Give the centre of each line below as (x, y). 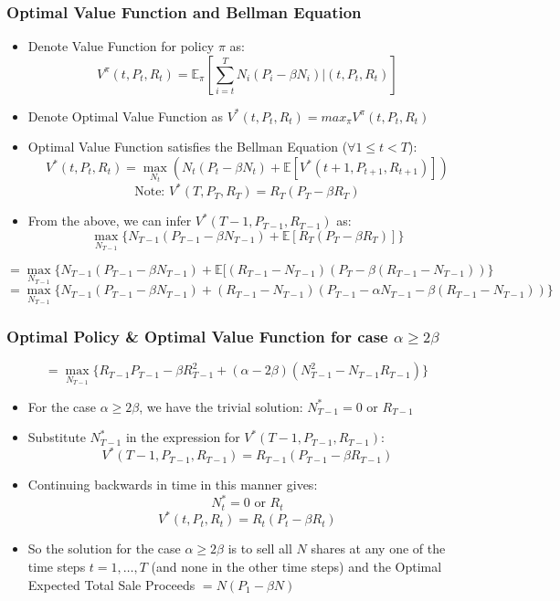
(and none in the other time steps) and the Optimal (296, 566)
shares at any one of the (378, 548)
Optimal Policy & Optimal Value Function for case (197, 336)
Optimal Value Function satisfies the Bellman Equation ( (188, 147)
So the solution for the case (104, 548)
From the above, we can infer (110, 221)
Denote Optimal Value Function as (126, 116)
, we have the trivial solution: (221, 406)
